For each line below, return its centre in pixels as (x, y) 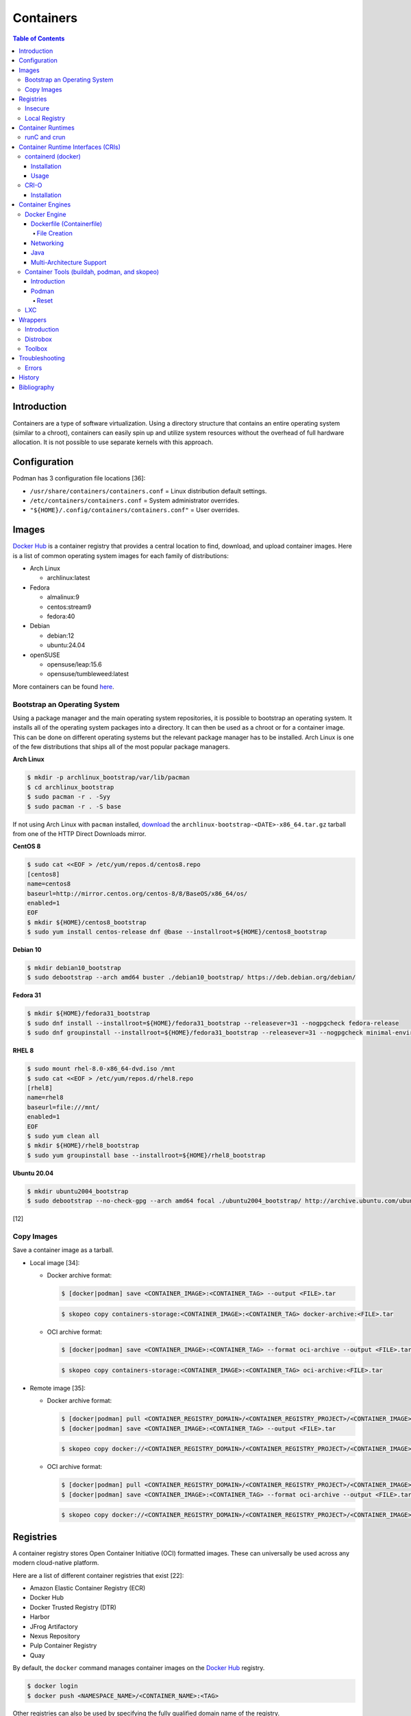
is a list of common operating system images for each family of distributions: (121, 555)
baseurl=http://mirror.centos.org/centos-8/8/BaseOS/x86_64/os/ (137, 893)
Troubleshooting (42, 358)
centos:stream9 (69, 607)
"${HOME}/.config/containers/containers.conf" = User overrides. (135, 510)
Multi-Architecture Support (69, 262)
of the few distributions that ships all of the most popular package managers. (121, 747)
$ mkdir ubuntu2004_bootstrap (78, 1191)
